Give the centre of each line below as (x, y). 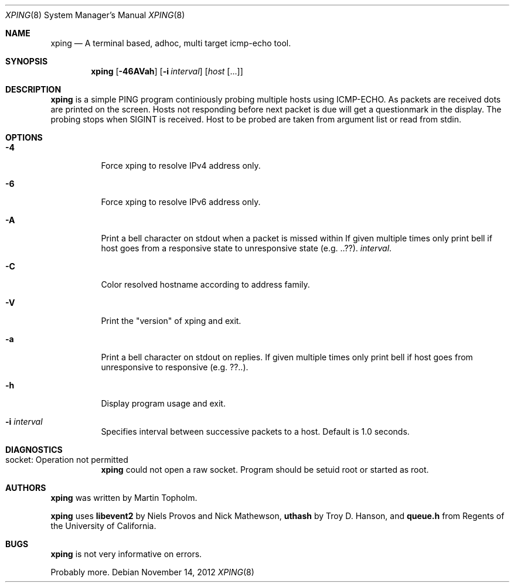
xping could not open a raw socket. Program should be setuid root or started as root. (265, 470)
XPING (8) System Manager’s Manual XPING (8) (95, 15)
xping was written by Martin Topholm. (124, 498)
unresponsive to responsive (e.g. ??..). (175, 367)
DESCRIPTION (33, 89)
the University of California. (103, 526)
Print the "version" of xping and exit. (171, 321)
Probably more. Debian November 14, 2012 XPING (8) (152, 572)
